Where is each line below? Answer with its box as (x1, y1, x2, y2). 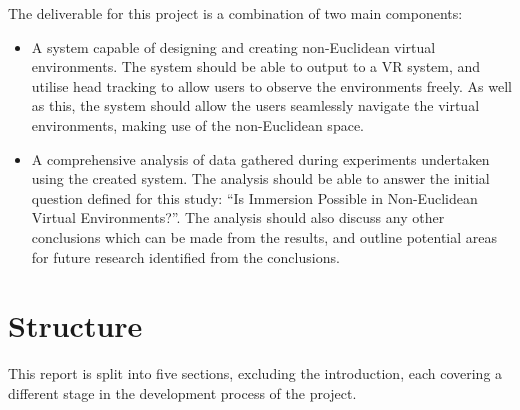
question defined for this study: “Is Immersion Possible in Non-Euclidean (31, 187, 478, 208)
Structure (8, 305, 143, 346)
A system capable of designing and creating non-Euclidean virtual (31, 36, 436, 57)
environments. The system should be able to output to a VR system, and (31, 56, 481, 77)
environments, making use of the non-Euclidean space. (31, 114, 364, 135)
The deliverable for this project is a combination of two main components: (8, 3, 463, 23)
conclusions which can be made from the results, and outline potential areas (31, 226, 498, 247)
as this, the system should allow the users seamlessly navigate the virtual (31, 95, 480, 116)
